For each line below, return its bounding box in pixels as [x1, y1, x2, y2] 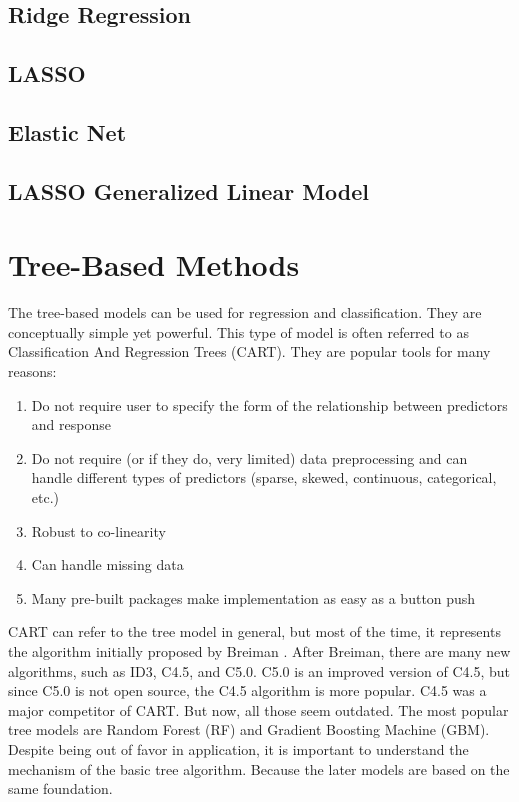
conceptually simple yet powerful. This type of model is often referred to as [8, 321, 469, 342]
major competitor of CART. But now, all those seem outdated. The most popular [8, 699, 509, 720]
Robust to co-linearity [31, 520, 166, 541]
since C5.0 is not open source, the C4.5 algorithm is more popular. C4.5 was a [8, 680, 487, 701]
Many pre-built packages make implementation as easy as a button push [31, 587, 476, 608]
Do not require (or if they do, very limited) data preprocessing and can [31, 447, 468, 468]
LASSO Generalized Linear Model [8, 175, 370, 206]
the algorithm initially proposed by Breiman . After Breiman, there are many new [8, 640, 511, 661]
